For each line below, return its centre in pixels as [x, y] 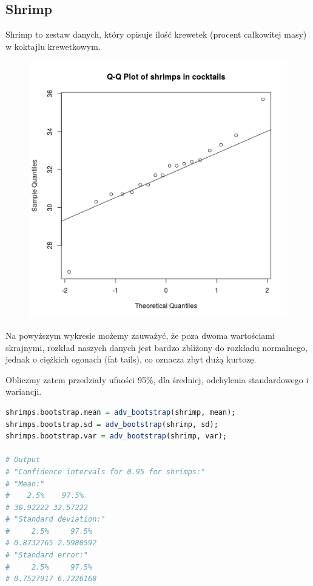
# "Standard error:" [47, 555]
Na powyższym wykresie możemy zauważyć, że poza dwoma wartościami [140, 335]
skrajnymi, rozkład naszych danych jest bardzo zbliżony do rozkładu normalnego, [156, 347]
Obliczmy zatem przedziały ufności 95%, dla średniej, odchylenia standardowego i [157, 379]
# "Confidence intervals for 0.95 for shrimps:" [106, 472]
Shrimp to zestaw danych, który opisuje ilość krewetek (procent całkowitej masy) [156, 34]
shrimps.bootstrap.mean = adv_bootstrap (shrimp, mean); [121, 412]
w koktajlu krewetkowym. [53, 46]
